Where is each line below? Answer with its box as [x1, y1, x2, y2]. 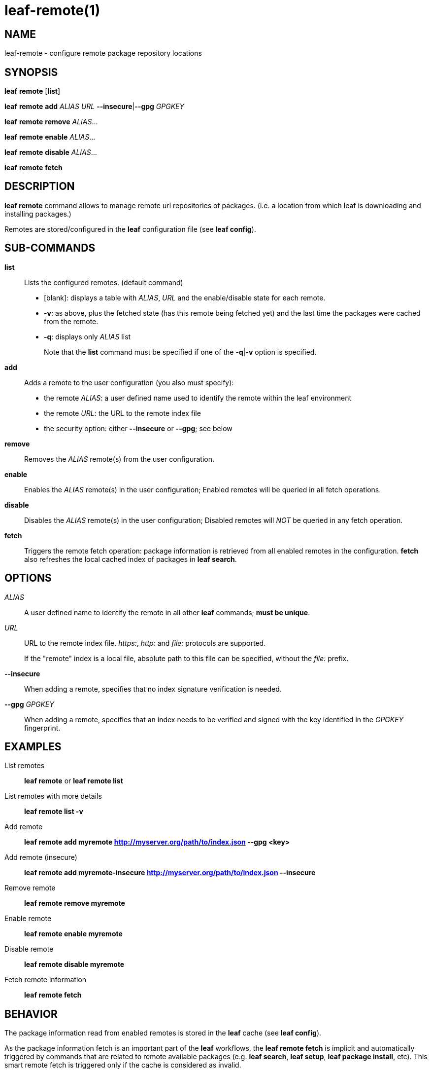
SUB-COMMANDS [4, 242, 96, 255]
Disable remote [4, 945, 54, 954]
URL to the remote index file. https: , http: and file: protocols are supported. [24, 638, 266, 647]
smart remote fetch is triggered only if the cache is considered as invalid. [4, 1061, 241, 1070]
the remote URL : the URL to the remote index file [44, 408, 201, 417]
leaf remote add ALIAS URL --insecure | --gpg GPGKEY [4, 102, 184, 111]
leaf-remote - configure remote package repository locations [4, 49, 202, 58]
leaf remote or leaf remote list [24, 777, 123, 785]
